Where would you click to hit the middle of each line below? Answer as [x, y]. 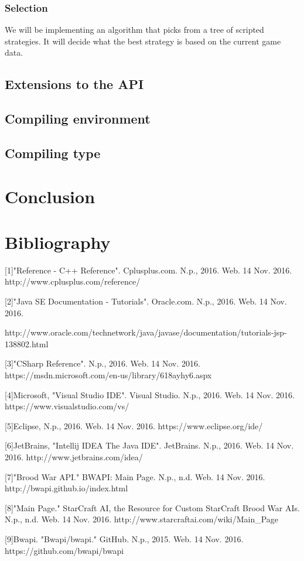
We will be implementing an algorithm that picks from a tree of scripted [134, 30]
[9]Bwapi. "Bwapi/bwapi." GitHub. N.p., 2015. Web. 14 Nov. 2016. [124, 538]
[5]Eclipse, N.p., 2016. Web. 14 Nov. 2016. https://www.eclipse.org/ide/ [134, 425]
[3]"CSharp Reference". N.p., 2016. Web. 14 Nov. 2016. [103, 363]
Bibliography [58, 242]
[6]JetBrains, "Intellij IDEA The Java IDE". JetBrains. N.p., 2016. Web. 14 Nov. [149, 445]
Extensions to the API [74, 84]
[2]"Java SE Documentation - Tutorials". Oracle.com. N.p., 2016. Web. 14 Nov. [146, 301]
